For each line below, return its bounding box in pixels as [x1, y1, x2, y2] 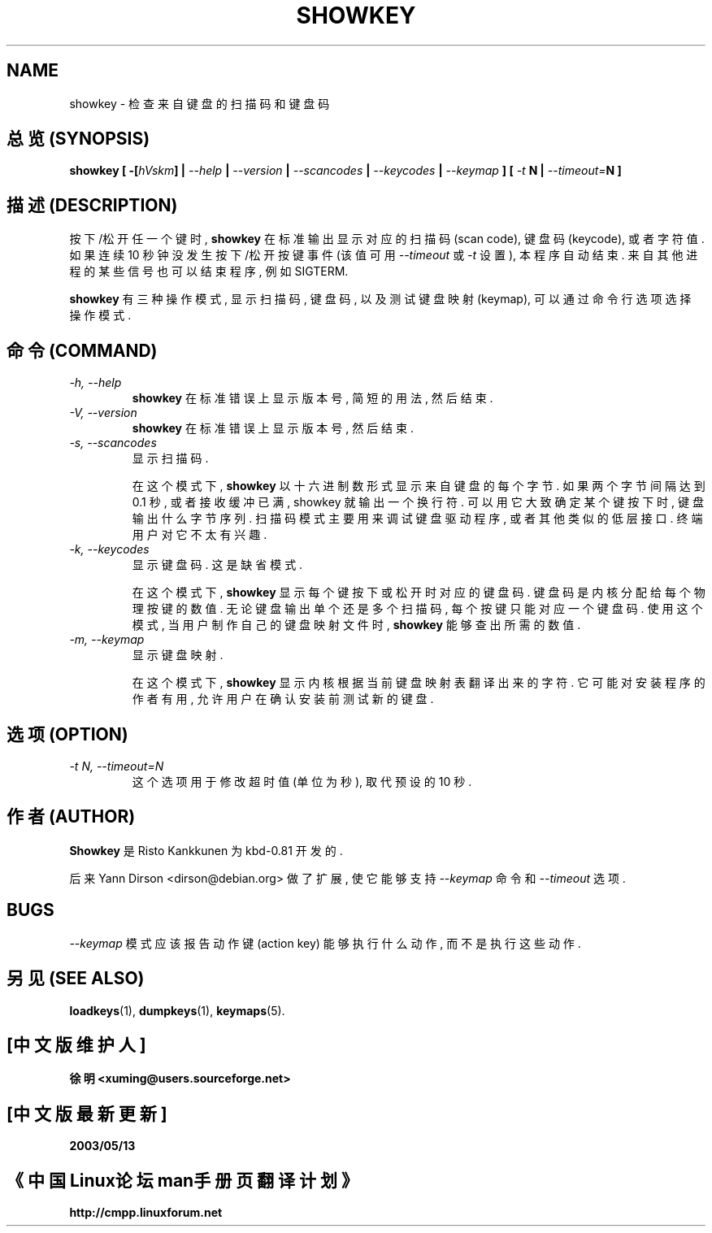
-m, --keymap [69, 632, 145, 647]
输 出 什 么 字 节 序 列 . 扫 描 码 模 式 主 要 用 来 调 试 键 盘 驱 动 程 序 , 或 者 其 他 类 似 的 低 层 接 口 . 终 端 [132, 511, 703, 526]
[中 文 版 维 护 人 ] [7, 1034, 146, 1055]
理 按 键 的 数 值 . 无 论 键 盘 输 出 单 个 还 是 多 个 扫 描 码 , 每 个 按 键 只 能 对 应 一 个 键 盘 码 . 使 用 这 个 [132, 601, 703, 616]
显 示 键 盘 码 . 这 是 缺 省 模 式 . [132, 558, 303, 572]
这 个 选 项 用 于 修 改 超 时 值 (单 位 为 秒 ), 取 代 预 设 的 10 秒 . [132, 774, 472, 788]
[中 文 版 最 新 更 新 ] [7, 1103, 167, 1124]
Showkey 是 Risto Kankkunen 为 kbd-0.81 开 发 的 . [69, 843, 343, 857]
